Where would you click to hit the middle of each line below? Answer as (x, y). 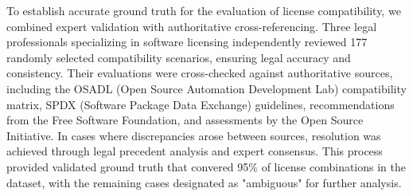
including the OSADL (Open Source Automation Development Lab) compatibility (206, 88)
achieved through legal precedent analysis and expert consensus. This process (195, 151)
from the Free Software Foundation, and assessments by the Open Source (185, 120)
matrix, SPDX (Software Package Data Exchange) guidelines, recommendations (201, 104)
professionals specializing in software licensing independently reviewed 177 (187, 42)
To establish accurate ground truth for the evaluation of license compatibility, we (204, 10)
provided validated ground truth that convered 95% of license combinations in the (206, 166)
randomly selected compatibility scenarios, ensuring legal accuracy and (179, 57)
